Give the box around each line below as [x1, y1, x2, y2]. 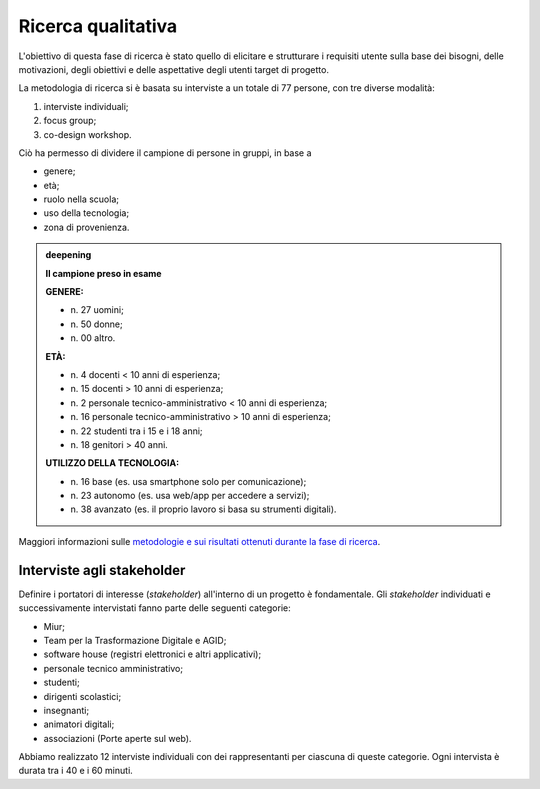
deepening [45, 249, 92, 261]
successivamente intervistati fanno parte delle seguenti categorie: [18, 602, 291, 614]
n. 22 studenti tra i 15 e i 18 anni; [70, 425, 204, 437]
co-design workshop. [43, 128, 132, 140]
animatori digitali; [43, 718, 115, 730]
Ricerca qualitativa [18, 15, 178, 37]
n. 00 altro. [70, 332, 116, 344]
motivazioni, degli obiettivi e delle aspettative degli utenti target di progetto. [18, 63, 330, 75]
